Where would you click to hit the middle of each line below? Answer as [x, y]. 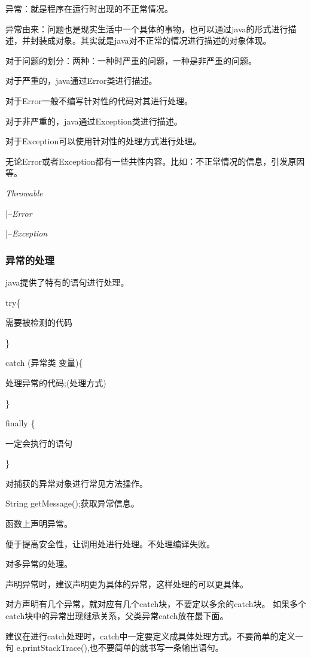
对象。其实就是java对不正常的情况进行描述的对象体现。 [163, 40]
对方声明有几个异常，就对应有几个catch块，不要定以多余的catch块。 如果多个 [156, 604]
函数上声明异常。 [39, 524]
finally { [20, 423]
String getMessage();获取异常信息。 [72, 503]
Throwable [24, 192]
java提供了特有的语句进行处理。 [67, 282]
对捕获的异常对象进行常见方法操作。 [77, 483]
